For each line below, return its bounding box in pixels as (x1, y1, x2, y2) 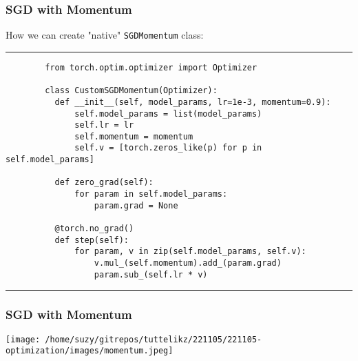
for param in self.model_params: (74, 189, 228, 199)
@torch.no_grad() (54, 224, 134, 234)
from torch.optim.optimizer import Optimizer (45, 62, 257, 72)
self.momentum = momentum (74, 131, 193, 142)
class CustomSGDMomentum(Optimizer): (45, 86, 218, 96)
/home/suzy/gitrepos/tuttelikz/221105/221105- (45, 334, 262, 344)
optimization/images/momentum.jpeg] (6, 346, 173, 356)
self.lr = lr (74, 120, 134, 130)
